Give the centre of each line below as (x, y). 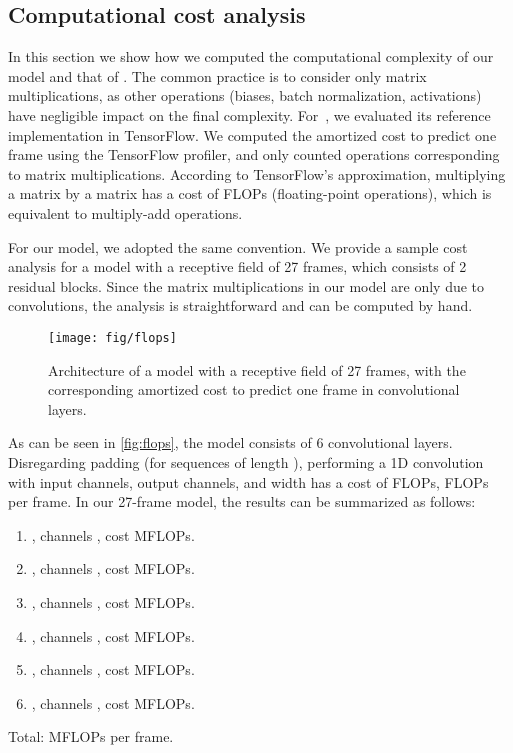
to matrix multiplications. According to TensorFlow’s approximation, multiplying (257, 173)
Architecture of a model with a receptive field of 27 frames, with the (257, 369)
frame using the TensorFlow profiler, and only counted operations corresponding (254, 154)
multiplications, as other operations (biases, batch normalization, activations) (245, 95)
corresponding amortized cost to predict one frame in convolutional (254, 389)
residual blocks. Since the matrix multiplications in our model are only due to (246, 285)
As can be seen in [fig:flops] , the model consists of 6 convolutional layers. (230, 442)
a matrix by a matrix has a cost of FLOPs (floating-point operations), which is (250, 193)
